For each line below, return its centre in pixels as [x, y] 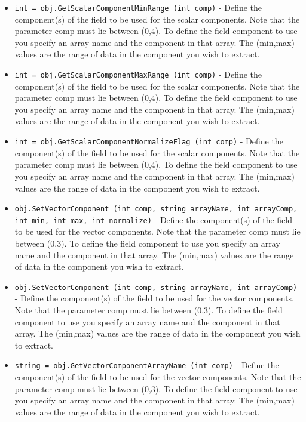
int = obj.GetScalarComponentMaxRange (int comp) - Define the [138, 74]
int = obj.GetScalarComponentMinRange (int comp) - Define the [138, 7]
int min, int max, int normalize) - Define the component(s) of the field [154, 219]
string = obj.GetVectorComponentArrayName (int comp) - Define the [147, 365]
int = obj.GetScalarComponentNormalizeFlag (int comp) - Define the [149, 141]
